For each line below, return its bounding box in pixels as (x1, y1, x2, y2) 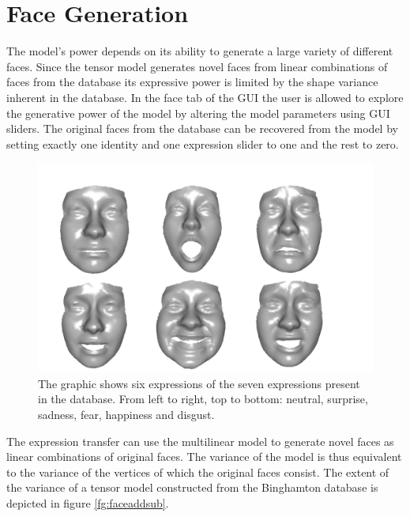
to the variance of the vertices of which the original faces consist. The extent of (6, 463, 389, 480)
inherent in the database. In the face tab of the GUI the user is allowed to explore (6, 89, 404, 105)
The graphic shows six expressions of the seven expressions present (38, 375, 360, 391)
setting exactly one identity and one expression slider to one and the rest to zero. (6, 135, 399, 152)
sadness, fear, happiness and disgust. (38, 406, 215, 423)
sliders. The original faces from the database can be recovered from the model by (6, 120, 398, 137)
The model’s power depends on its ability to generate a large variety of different (6, 43, 393, 59)
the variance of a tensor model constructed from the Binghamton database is (6, 479, 378, 496)
